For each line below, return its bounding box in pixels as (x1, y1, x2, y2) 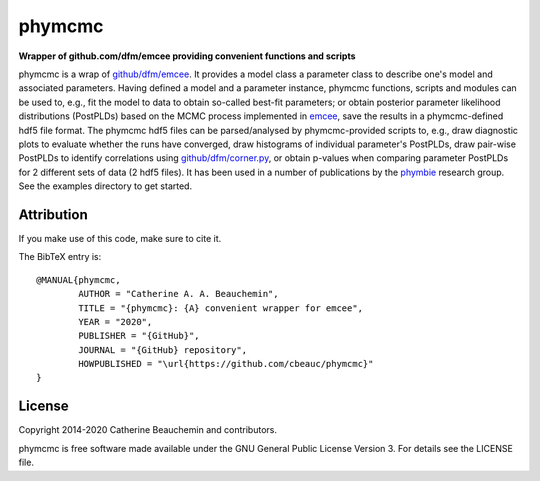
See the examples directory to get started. (18, 180, 193, 192)
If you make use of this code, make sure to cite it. (18, 232, 222, 244)
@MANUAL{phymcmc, (36, 274, 121, 285)
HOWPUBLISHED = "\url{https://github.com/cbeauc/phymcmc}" (78, 358, 374, 370)
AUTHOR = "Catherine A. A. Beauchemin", (78, 288, 279, 300)
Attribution (18, 206, 89, 223)
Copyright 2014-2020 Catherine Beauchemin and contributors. (18, 424, 277, 436)
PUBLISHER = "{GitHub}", (78, 330, 200, 342)
